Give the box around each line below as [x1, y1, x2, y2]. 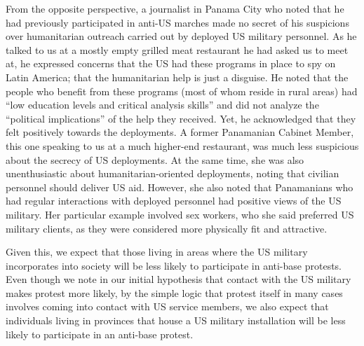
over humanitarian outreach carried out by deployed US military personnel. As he [6, 29, 357, 43]
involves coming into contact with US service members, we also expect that [6, 299, 329, 314]
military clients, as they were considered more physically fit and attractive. [6, 221, 328, 235]
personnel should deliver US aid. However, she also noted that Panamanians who [6, 179, 353, 194]
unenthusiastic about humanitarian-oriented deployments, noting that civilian [6, 166, 339, 181]
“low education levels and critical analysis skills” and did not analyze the [6, 97, 319, 112]
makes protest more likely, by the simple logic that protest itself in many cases [6, 285, 343, 300]
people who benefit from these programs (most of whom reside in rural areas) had [6, 83, 358, 98]
